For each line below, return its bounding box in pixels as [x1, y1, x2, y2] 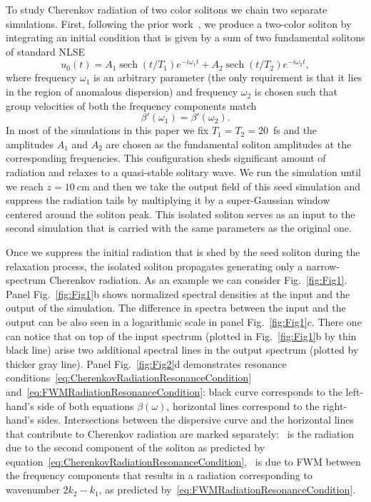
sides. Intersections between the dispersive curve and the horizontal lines [37, 412, 355, 427]
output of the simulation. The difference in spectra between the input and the [6, 300, 346, 315]
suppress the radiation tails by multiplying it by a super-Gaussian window [6, 193, 330, 208]
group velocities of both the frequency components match [6, 98, 257, 113]
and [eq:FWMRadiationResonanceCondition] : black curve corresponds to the [6, 384, 342, 399]
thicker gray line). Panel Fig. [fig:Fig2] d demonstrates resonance [6, 356, 287, 371]
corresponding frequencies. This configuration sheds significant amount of [6, 150, 326, 165]
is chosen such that [254, 84, 337, 99]
